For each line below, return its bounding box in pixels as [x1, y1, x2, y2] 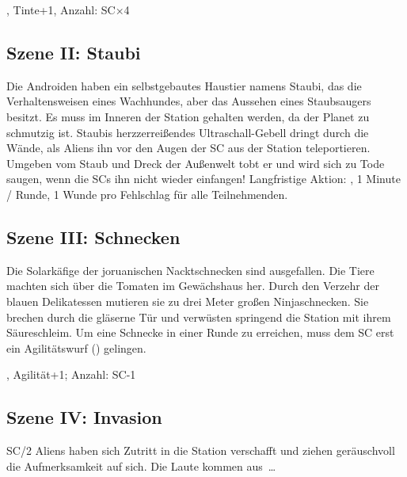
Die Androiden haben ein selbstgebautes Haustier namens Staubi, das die [6, 77, 362, 93]
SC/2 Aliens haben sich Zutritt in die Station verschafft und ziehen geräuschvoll [6, 442, 395, 459]
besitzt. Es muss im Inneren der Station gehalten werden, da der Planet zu [6, 108, 370, 124]
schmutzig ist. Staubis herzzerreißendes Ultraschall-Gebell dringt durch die [6, 124, 369, 140]
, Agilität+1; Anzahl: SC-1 [6, 366, 136, 383]
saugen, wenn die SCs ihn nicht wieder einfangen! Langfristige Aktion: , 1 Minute [6, 170, 401, 187]
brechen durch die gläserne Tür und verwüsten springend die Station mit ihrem [6, 308, 391, 325]
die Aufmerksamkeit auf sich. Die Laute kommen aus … [6, 457, 276, 474]
